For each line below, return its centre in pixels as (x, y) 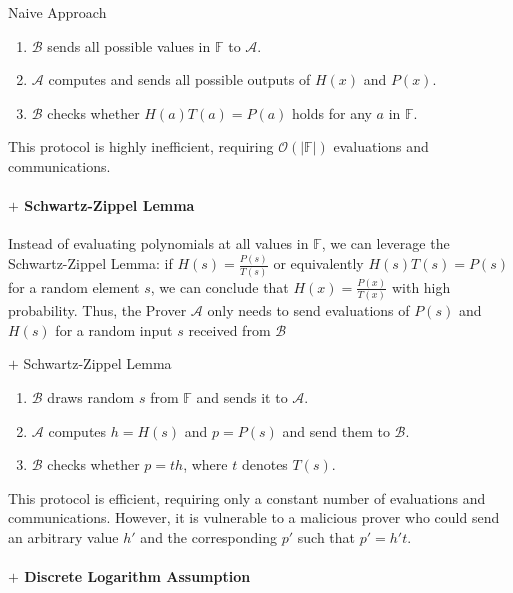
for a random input (114, 329)
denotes (264, 464)
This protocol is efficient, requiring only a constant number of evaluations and (247, 497)
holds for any (332, 112)
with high (421, 286)
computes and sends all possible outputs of (179, 79)
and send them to (336, 430)
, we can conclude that (219, 286)
